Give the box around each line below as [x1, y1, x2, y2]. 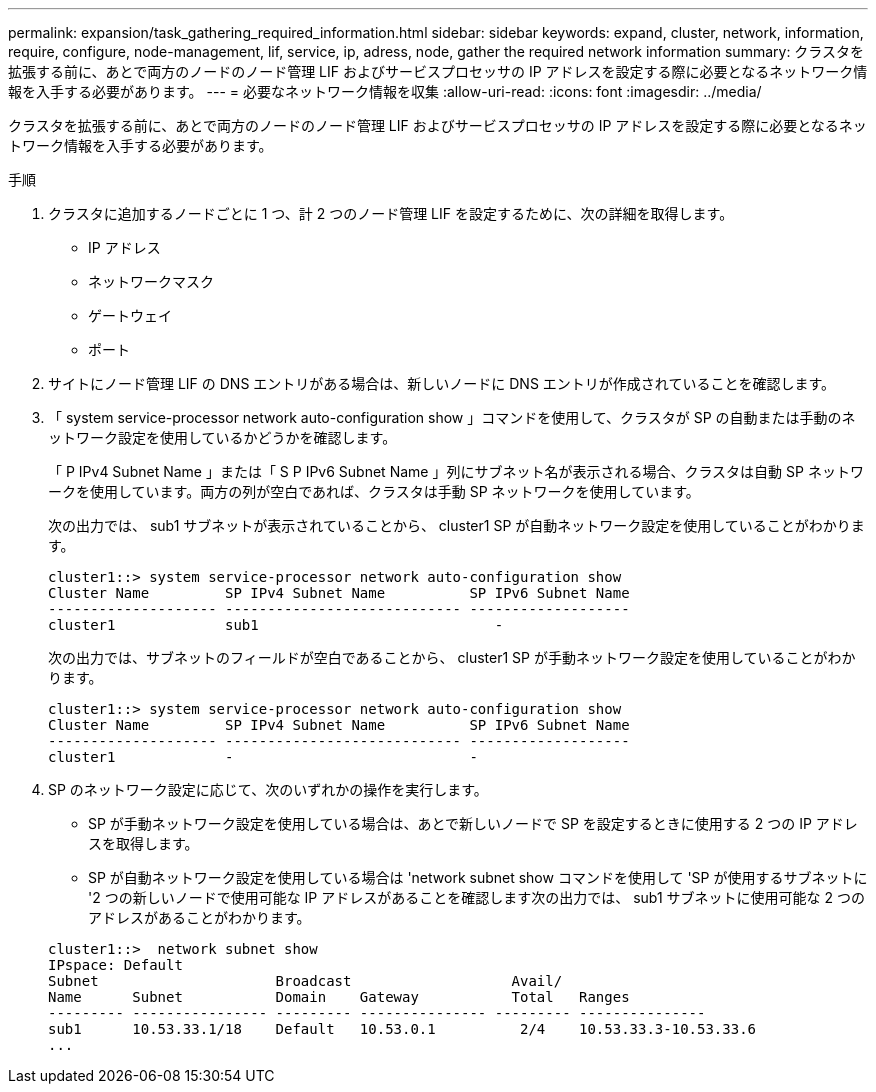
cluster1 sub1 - [48, 617, 504, 633]
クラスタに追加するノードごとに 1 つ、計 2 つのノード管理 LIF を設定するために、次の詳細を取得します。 [48, 205, 734, 222]
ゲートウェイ [88, 307, 172, 324]
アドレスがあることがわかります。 [88, 909, 311, 926]
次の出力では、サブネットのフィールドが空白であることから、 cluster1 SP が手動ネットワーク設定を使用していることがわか [48, 649, 856, 666]
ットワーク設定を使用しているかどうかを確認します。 [48, 429, 397, 446]
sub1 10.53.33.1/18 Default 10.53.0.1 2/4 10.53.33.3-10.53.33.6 [48, 1021, 757, 1037]
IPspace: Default [48, 957, 183, 973]
